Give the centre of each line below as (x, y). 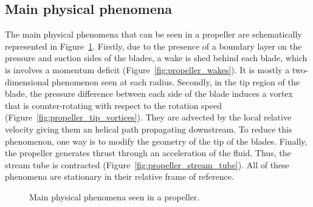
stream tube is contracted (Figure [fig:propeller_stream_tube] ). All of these (147, 164)
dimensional (27, 81)
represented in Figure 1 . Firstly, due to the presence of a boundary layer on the (153, 46)
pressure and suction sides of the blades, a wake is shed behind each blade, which (156, 58)
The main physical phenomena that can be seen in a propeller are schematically (153, 34)
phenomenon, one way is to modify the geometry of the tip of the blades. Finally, (156, 141)
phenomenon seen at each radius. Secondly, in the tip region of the (176, 81)
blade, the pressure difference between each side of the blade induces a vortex (149, 94)
